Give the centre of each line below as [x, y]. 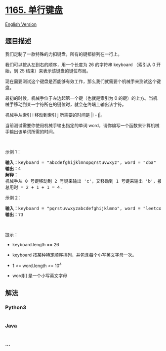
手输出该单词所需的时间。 [31, 132]
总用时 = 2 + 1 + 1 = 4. [34, 187]
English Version [21, 24]
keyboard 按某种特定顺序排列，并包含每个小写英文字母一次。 [74, 255]
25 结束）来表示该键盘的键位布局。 [55, 70]
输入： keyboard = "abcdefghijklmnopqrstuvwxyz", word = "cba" [81, 162]
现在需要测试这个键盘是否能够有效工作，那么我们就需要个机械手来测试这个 [81, 81]
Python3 [16, 307]
